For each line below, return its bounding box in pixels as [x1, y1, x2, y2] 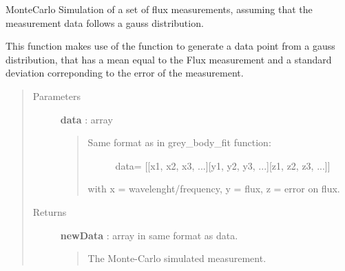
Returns [32, 204, 67, 219]
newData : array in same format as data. [60, 228, 238, 242]
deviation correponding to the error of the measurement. [6, 66, 244, 80]
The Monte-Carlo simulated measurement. [87, 251, 266, 265]
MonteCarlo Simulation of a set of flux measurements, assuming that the [6, 2, 313, 16]
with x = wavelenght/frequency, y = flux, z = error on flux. [87, 181, 340, 196]
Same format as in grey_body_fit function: [87, 135, 271, 150]
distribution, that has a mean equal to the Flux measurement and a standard [6, 52, 332, 66]
